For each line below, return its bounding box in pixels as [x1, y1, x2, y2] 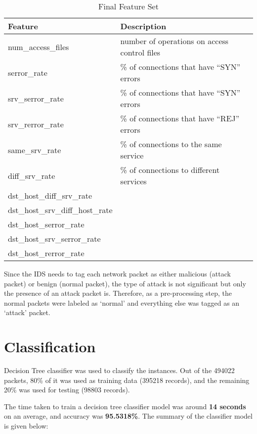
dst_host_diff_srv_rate [8, 190, 92, 201]
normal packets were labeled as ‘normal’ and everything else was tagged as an [4, 297, 240, 308]
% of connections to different [120, 164, 220, 175]
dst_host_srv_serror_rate [8, 233, 101, 244]
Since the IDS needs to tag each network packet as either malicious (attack [4, 269, 231, 278]
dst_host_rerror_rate [8, 247, 85, 259]
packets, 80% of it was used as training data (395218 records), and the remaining [4, 375, 250, 385]
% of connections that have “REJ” [120, 112, 240, 124]
